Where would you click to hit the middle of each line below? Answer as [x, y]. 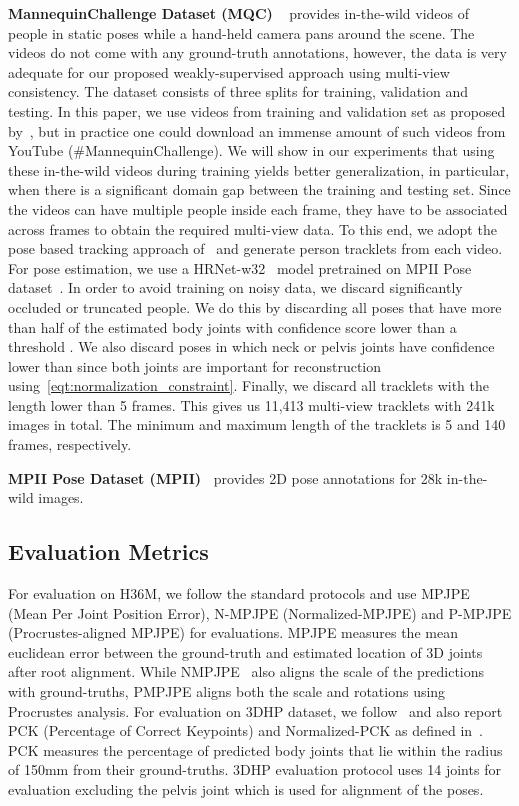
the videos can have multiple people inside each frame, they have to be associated [258, 208]
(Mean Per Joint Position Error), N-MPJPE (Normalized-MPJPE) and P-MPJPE [260, 612]
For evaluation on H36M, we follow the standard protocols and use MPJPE [239, 593]
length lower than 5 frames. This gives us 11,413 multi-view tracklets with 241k [251, 404]
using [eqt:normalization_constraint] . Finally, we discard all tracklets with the [248, 385]
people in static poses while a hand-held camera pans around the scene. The [241, 32]
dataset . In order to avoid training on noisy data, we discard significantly [235, 287]
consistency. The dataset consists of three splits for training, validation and [238, 91]
